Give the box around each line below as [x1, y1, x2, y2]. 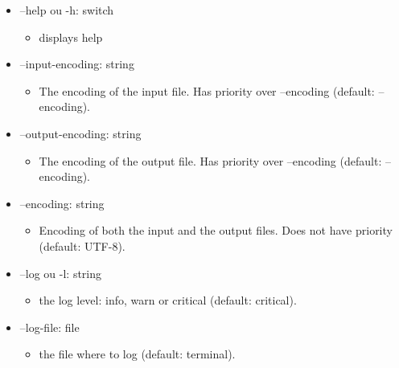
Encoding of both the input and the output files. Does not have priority [39, 222, 393, 239]
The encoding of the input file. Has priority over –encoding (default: [39, 82, 375, 99]
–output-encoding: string [19, 125, 142, 141]
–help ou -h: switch [19, 2, 114, 18]
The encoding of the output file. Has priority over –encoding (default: [39, 152, 382, 169]
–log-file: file [19, 318, 80, 335]
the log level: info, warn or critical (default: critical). [39, 292, 297, 309]
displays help [39, 28, 103, 45]
